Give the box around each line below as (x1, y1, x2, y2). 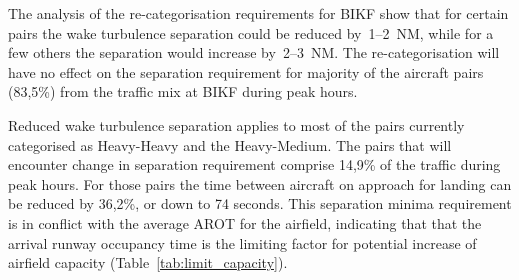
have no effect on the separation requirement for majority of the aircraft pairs (8, 61, 484, 82)
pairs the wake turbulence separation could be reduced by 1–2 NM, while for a (8, 22, 494, 43)
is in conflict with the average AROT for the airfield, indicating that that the (8, 212, 482, 233)
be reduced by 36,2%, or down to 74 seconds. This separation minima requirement (8, 193, 512, 214)
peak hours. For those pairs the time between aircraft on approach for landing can (8, 173, 512, 194)
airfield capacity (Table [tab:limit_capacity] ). (8, 252, 288, 273)
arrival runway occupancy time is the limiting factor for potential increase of (8, 232, 477, 253)
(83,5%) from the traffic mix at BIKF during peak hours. (8, 81, 358, 102)
